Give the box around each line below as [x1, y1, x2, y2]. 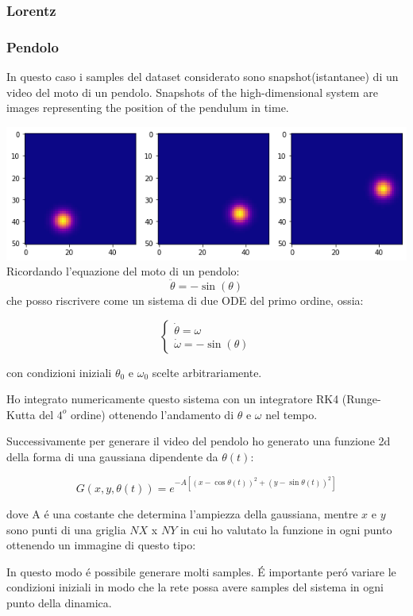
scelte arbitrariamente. [152, 364, 262, 380]
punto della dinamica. [6, 594, 112, 610]
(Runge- [342, 391, 381, 407]
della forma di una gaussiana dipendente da [6, 448, 218, 464]
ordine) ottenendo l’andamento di [71, 406, 234, 422]
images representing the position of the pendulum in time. [6, 99, 289, 116]
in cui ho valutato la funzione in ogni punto [179, 521, 392, 537]
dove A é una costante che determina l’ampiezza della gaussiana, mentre [6, 506, 358, 522]
